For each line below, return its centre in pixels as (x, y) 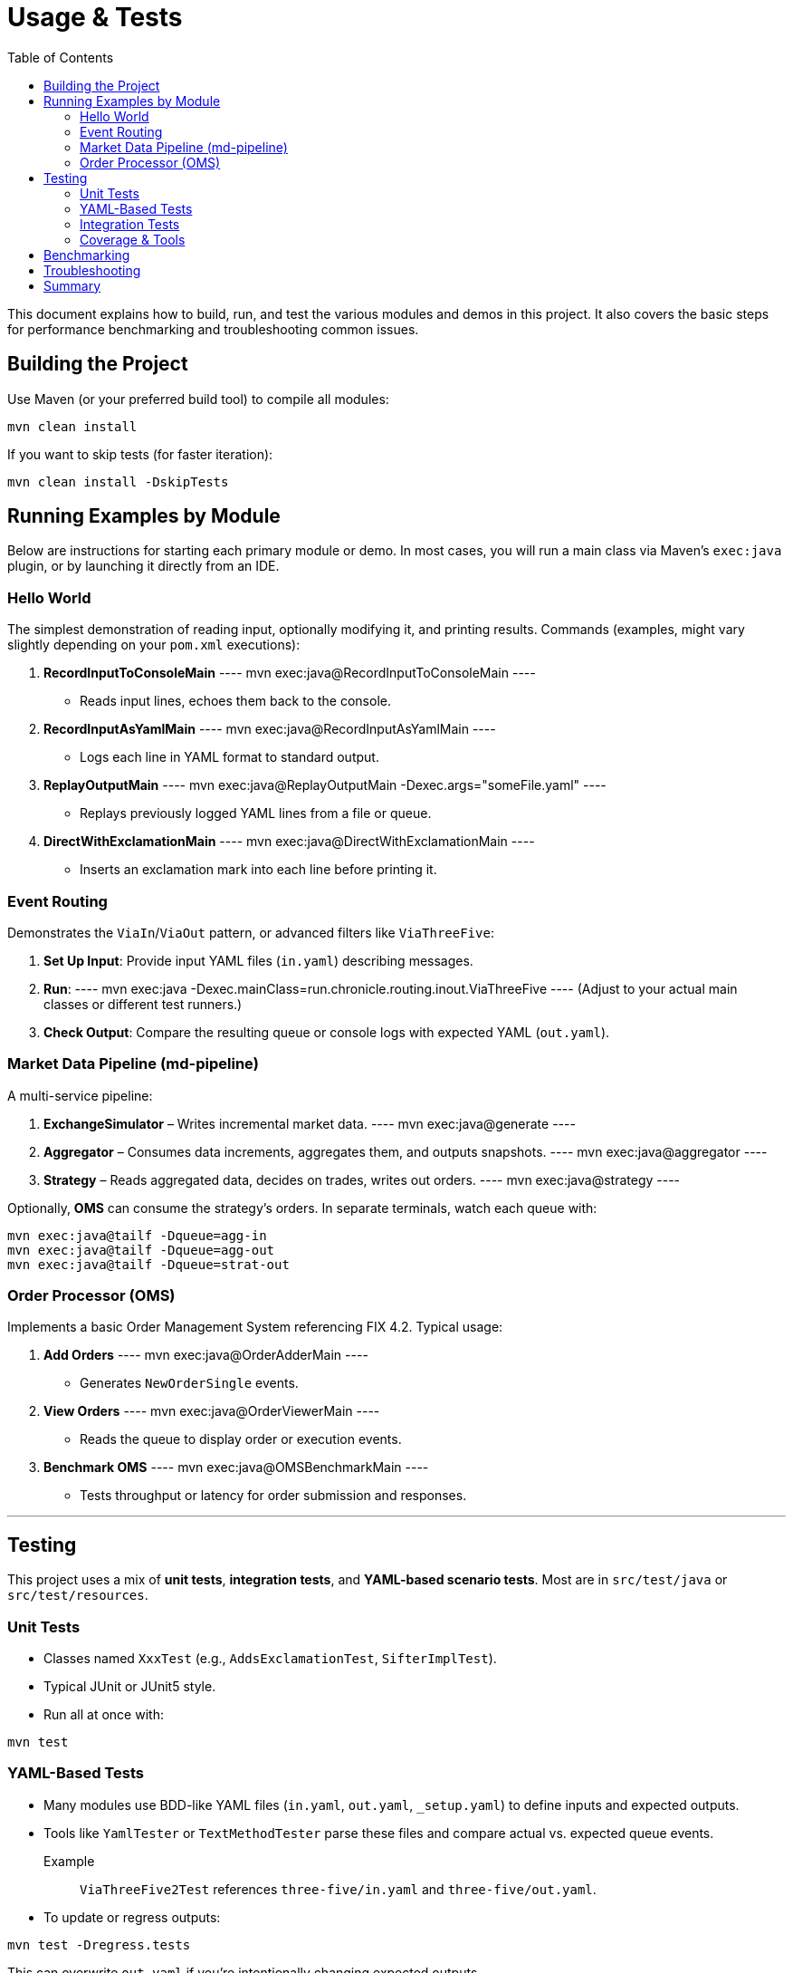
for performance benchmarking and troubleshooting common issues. (213, 329)
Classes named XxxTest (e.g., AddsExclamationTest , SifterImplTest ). (270, 1659)
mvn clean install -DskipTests (118, 481)
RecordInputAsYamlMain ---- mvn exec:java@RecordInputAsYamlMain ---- (270, 729)
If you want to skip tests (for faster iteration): (140, 454)
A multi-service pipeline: (80, 1095)
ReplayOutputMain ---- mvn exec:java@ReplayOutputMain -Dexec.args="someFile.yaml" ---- (325, 785)
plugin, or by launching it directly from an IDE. (143, 566)
